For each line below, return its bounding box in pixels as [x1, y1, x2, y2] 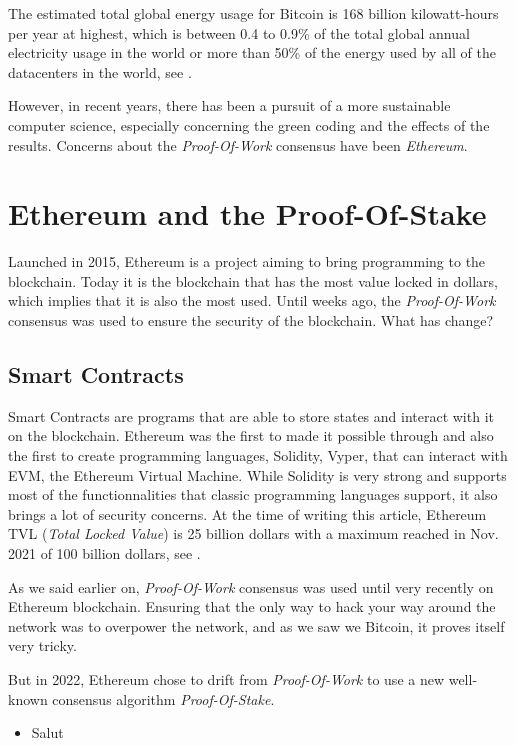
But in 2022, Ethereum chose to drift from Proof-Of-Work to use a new [8, 668, 445, 689]
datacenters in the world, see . [8, 61, 192, 82]
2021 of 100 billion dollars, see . [8, 543, 201, 564]
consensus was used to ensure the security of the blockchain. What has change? [8, 310, 494, 331]
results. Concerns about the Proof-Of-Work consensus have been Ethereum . [8, 134, 468, 155]
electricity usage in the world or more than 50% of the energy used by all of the [8, 42, 496, 63]
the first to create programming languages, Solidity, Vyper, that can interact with [8, 445, 508, 466]
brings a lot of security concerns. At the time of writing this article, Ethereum [8, 503, 487, 524]
